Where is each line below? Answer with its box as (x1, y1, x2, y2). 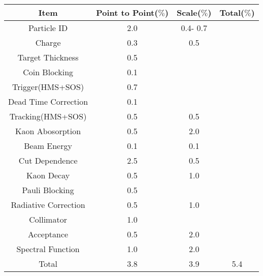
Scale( (176, 7, 201, 18)
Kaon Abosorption (15, 125, 81, 137)
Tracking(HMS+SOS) (9, 110, 87, 122)
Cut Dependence (18, 155, 78, 166)
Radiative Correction (11, 199, 85, 210)
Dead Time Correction (8, 96, 88, 107)
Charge (35, 37, 61, 48)
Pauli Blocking (22, 184, 74, 196)
